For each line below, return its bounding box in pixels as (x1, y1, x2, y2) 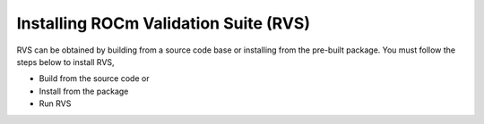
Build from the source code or (39, 73, 150, 84)
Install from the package (39, 86, 129, 96)
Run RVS (39, 98, 72, 109)
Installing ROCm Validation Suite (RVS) (16, 13, 311, 33)
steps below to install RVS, (16, 56, 116, 67)
